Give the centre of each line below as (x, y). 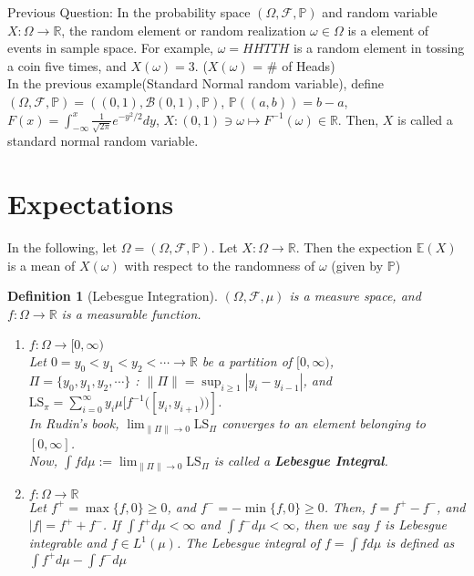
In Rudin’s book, (74, 423)
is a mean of (41, 265)
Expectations (91, 204)
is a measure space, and (355, 296)
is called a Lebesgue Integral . (301, 461)
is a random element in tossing (379, 48)
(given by (357, 265)
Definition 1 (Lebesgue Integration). (113, 296)
